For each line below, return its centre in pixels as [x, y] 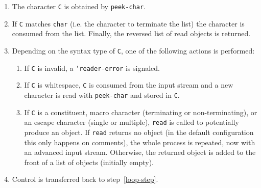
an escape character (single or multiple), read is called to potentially [132, 122]
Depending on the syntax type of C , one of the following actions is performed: [133, 50]
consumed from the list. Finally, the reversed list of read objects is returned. [131, 33]
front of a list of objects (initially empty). [89, 162]
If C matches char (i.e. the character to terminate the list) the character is [128, 23]
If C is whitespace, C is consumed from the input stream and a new [129, 85]
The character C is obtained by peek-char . [79, 6]
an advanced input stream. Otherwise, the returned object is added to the [140, 152]
